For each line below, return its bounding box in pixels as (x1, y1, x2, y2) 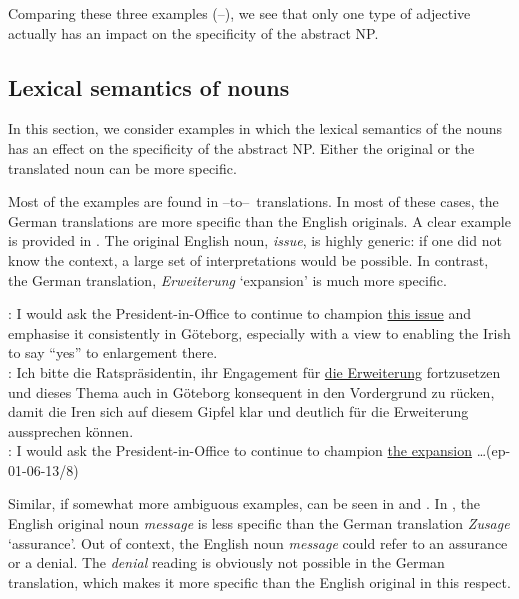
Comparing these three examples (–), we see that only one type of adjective (8, 3, 471, 23)
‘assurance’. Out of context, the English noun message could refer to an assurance (8, 532, 508, 553)
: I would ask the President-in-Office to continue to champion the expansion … (8, 440, 487, 461)
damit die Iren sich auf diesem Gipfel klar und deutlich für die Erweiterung (8, 401, 469, 422)
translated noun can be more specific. (8, 157, 237, 178)
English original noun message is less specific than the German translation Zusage (8, 513, 510, 534)
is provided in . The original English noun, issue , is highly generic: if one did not (8, 230, 502, 251)
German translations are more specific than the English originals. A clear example (8, 210, 511, 231)
